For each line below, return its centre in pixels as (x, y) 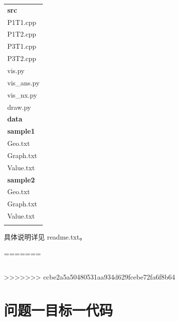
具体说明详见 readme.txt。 (45, 237)
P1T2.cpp (22, 34)
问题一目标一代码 (59, 310)
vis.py (16, 70)
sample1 (21, 131)
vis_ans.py (24, 82)
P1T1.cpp (22, 22)
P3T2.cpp (22, 58)
